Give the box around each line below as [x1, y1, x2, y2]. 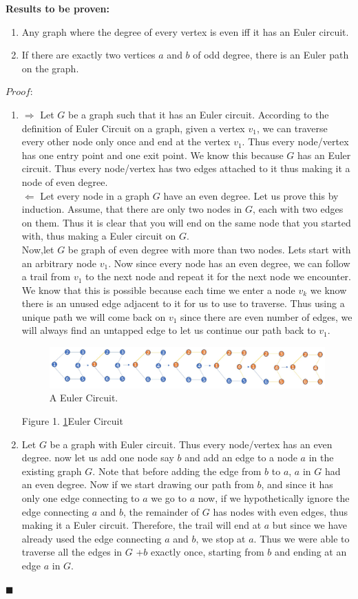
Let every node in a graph [40, 188, 150, 202]
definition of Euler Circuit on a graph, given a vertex [21, 120, 245, 135]
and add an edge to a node [185, 450, 297, 465]
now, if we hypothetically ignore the [198, 491, 350, 505]
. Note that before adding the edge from [92, 463, 262, 478]
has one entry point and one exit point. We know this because [21, 147, 284, 162]
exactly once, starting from [150, 545, 264, 559]
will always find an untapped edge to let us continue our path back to [21, 323, 316, 337]
